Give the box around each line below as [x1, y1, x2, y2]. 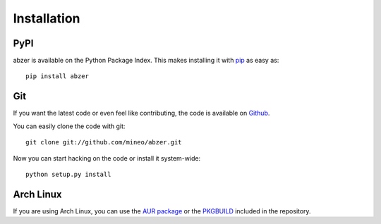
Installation [13, 11, 80, 26]
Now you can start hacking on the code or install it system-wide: [13, 154, 201, 162]
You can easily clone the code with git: [13, 122, 126, 130]
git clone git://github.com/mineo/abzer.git [25, 138, 183, 147]
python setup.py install [25, 170, 111, 178]
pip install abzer [25, 73, 90, 80]
